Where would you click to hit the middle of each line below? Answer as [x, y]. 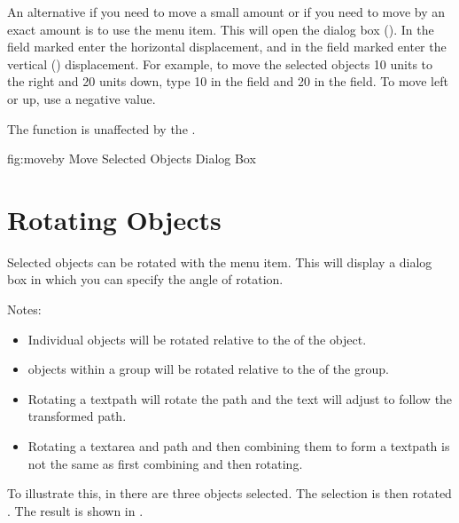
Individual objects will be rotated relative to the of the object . [197, 339]
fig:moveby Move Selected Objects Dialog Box [132, 158]
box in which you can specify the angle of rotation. [145, 279]
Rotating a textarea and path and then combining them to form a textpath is [239, 446]
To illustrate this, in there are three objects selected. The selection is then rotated [229, 493]
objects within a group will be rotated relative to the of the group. [208, 369]
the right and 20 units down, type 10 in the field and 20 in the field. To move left [228, 81]
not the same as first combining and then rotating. [165, 463]
